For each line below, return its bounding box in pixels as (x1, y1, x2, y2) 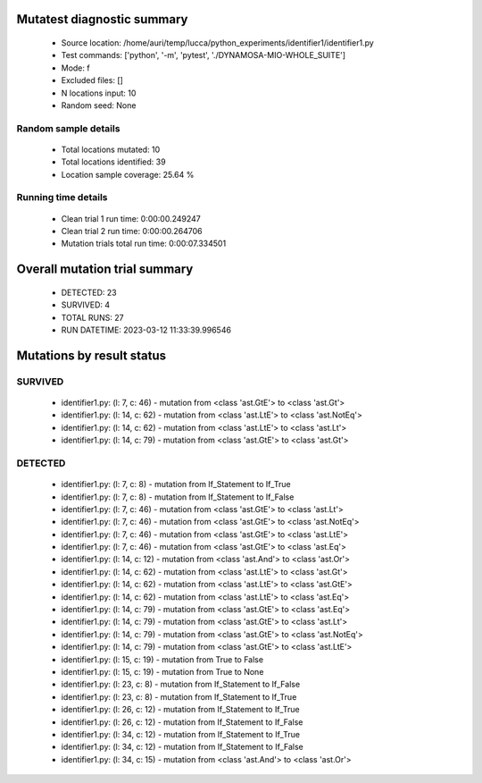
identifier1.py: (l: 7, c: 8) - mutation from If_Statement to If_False (61, 492, 295, 502)
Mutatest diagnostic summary (16, 12, 188, 27)
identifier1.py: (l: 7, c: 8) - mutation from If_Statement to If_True (61, 479, 291, 490)
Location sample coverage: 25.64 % (61, 169, 195, 180)
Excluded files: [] (61, 75, 124, 86)
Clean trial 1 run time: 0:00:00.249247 (61, 213, 201, 223)
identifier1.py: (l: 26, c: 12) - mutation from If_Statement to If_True (61, 704, 300, 715)
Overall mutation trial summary (16, 262, 194, 277)
